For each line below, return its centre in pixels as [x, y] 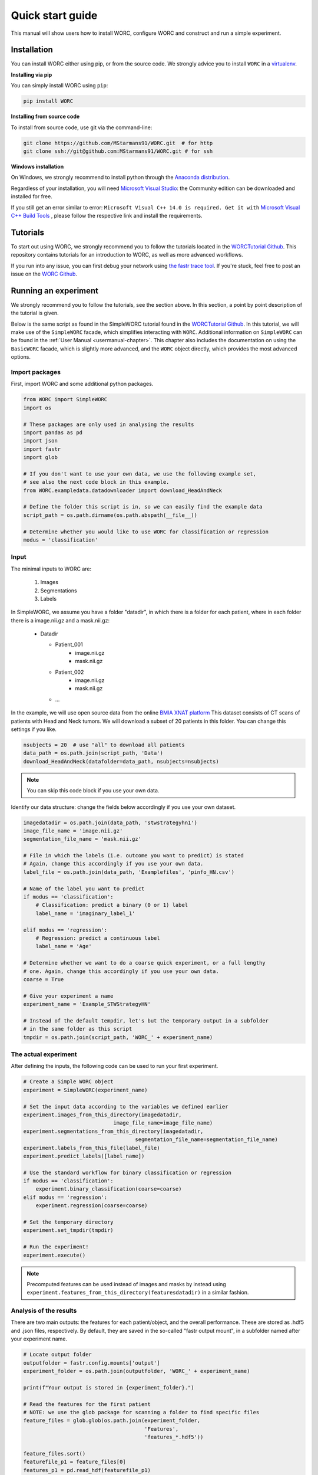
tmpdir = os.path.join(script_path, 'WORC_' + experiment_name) [118, 1037]
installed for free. [32, 196]
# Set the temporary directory [69, 1222]
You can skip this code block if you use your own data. [93, 791]
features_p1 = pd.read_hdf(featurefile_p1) [87, 1470]
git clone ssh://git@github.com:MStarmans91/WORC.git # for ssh [118, 151]
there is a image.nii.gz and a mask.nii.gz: [60, 620]
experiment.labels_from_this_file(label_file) [92, 1148]
